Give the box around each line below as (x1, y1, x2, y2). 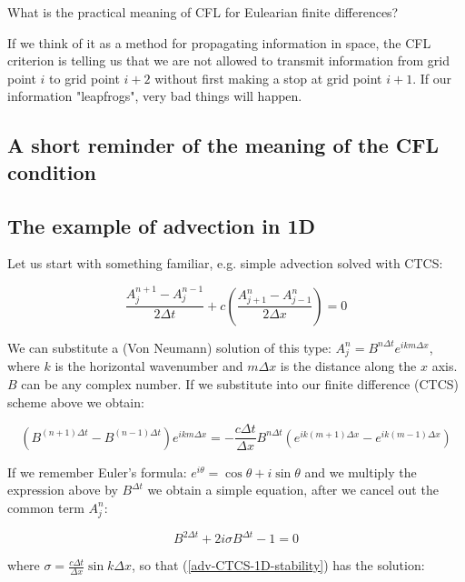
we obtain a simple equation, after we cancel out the (147, 480, 439, 499)
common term (7, 497, 84, 517)
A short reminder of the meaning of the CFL (7, 131, 440, 159)
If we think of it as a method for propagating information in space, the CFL (7, 33, 431, 52)
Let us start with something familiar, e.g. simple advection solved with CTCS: (7, 254, 443, 273)
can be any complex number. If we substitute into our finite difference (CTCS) (21, 374, 459, 393)
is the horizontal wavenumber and (54, 356, 243, 376)
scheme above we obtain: (7, 392, 144, 411)
